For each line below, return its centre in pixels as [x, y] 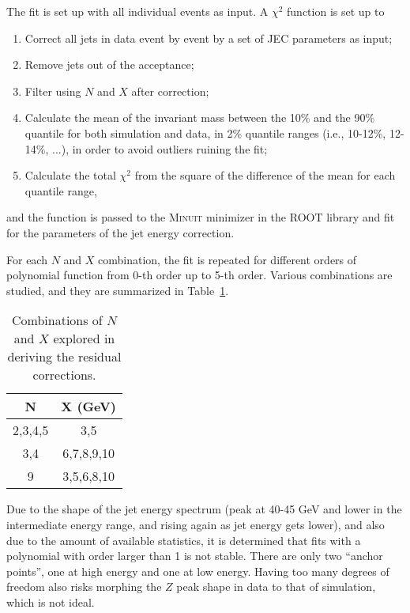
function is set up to [336, 11]
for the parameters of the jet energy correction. [120, 232]
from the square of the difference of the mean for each [265, 175]
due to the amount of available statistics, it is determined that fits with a [184, 540]
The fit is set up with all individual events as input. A [137, 11]
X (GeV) [88, 407]
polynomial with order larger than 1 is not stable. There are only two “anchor [195, 556]
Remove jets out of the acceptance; [109, 64]
